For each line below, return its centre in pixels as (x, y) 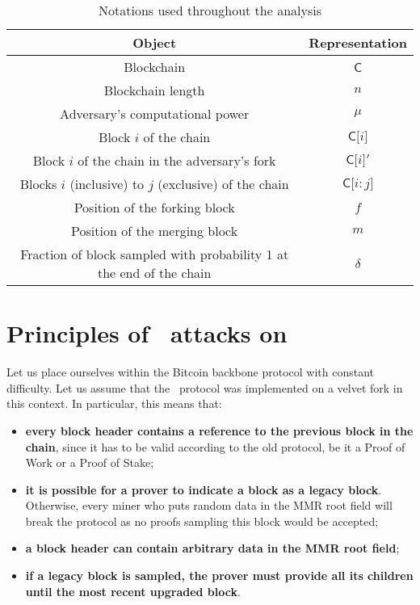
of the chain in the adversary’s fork (177, 160)
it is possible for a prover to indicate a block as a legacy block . (204, 489)
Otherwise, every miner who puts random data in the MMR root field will (209, 505)
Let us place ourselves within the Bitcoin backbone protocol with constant (190, 372)
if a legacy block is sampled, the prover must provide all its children (219, 576)
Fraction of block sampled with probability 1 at (155, 254)
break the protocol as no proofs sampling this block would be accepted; (202, 521)
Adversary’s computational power (155, 113)
